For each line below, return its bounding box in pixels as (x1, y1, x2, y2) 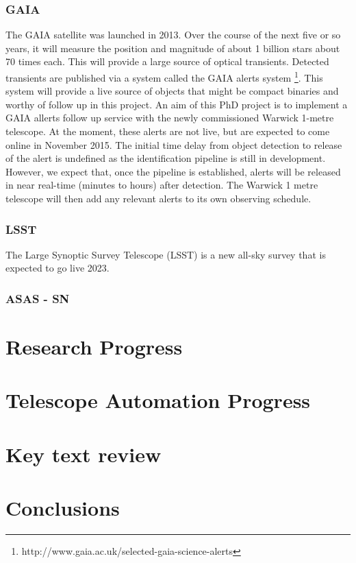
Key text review (5, 440, 162, 468)
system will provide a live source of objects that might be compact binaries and (5, 84, 339, 98)
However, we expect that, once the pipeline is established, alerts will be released (5, 164, 341, 178)
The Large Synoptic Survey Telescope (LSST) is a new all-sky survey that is (5, 247, 326, 261)
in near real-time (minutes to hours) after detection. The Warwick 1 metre (5, 178, 318, 192)
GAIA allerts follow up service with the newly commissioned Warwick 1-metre (5, 110, 334, 125)
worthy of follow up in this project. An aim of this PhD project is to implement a (5, 97, 348, 111)
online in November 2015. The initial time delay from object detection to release (5, 137, 342, 152)
